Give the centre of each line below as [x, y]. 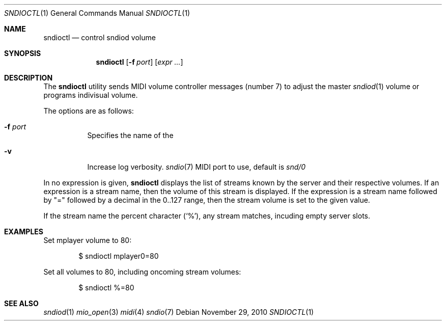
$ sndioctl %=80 [106, 288]
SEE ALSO [21, 303]
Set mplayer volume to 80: [88, 240]
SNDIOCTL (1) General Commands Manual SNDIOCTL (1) [97, 13]
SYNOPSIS [23, 53]
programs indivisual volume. [91, 95]
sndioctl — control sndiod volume [100, 37]
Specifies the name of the [130, 135]
